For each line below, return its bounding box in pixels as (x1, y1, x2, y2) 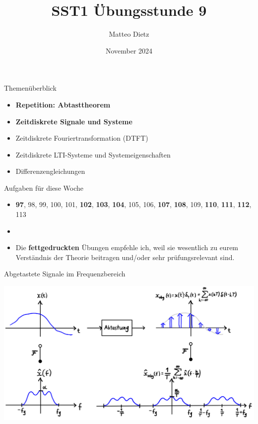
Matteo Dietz (109, 29, 149, 39)
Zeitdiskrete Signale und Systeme (15, 116, 132, 126)
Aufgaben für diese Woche (4, 182, 83, 193)
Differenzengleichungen (15, 166, 85, 176)
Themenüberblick (4, 83, 57, 93)
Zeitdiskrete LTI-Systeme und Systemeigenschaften (15, 149, 171, 159)
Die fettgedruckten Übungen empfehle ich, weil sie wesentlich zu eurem (15, 242, 239, 253)
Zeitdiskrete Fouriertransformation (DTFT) (15, 133, 148, 143)
